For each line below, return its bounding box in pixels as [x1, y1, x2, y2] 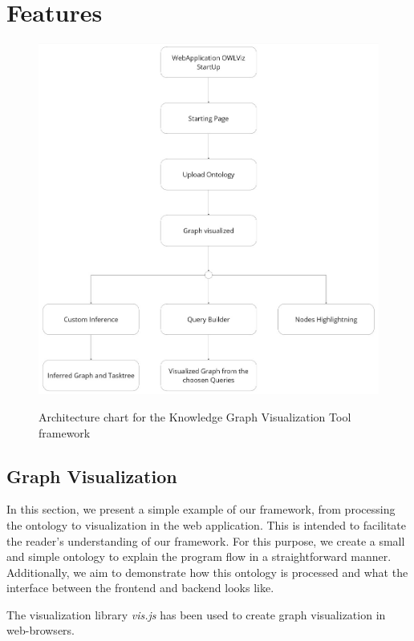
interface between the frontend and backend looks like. [6, 579, 274, 596]
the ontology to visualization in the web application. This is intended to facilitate [6, 516, 407, 533]
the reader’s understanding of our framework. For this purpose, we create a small [6, 532, 405, 549]
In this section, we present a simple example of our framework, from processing [6, 501, 396, 518]
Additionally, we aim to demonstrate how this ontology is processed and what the [6, 563, 408, 580]
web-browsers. [6, 622, 75, 639]
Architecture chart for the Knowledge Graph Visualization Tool [39, 408, 351, 425]
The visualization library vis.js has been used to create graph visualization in [6, 606, 386, 623]
